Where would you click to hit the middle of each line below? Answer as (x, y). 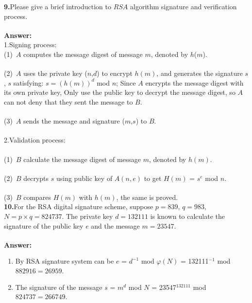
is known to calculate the (188, 216)
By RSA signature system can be (65, 261)
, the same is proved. (147, 197)
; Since (126, 82)
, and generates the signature (200, 73)
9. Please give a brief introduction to (58, 6)
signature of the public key (44, 225)
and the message (115, 225)
